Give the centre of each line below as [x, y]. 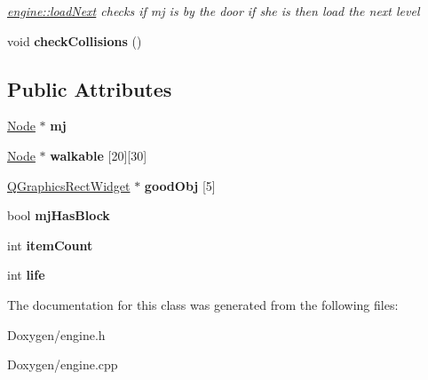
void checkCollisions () [75, 40]
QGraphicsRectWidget [69, 185]
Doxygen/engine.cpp [63, 364]
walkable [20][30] [99, 155]
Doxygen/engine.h [56, 334]
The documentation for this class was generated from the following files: [203, 304]
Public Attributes [90, 88]
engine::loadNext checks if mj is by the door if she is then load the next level [214, 11]
